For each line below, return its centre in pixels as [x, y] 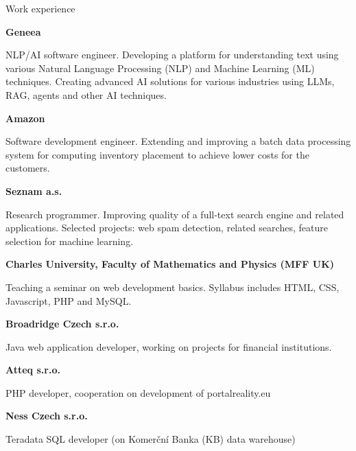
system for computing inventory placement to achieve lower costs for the [157, 154]
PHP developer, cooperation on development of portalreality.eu [138, 392]
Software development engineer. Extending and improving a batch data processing [178, 141]
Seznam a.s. [34, 190]
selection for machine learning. [70, 241]
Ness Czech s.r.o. [47, 416]
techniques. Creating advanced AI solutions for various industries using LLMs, [170, 81]
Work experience [40, 8]
